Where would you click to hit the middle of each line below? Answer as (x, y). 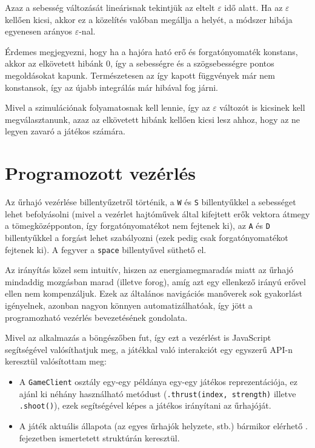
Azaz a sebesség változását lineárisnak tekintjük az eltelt (110, 7)
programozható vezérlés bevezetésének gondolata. (96, 317)
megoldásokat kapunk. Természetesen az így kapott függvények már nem (140, 75)
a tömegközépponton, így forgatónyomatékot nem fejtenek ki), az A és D (138, 226)
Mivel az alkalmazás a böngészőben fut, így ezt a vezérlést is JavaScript (138, 338)
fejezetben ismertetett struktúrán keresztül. (99, 437)
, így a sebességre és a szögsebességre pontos (192, 63)
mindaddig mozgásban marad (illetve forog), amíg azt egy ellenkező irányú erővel (155, 281)
